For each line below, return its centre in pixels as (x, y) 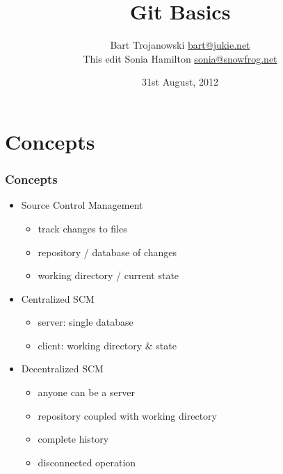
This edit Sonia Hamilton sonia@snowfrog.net (180, 58)
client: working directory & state (107, 345)
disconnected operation (87, 462)
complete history (73, 439)
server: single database (86, 322)
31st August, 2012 (180, 82)
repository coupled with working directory (127, 415)
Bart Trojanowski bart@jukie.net (180, 45)
